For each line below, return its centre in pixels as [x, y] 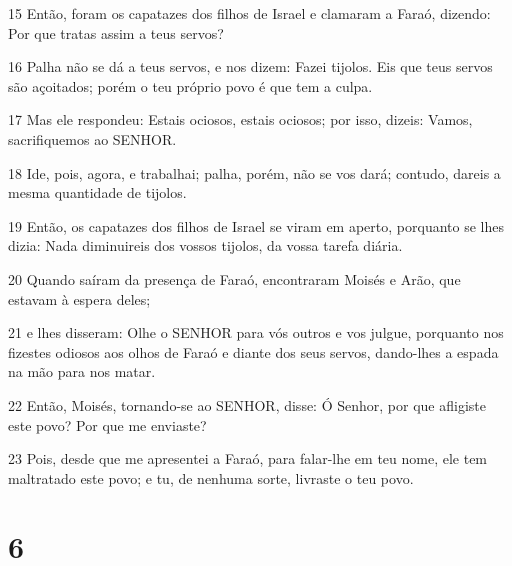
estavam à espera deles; [79, 298]
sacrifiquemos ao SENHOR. [92, 138]
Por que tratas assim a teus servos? [116, 32]
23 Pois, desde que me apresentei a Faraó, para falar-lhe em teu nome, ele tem [248, 458]
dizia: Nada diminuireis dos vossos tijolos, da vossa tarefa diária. [205, 245]
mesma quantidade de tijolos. [97, 192]
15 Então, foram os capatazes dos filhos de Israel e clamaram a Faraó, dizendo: [249, 13]
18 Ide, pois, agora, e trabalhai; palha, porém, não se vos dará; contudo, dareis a [254, 172]
